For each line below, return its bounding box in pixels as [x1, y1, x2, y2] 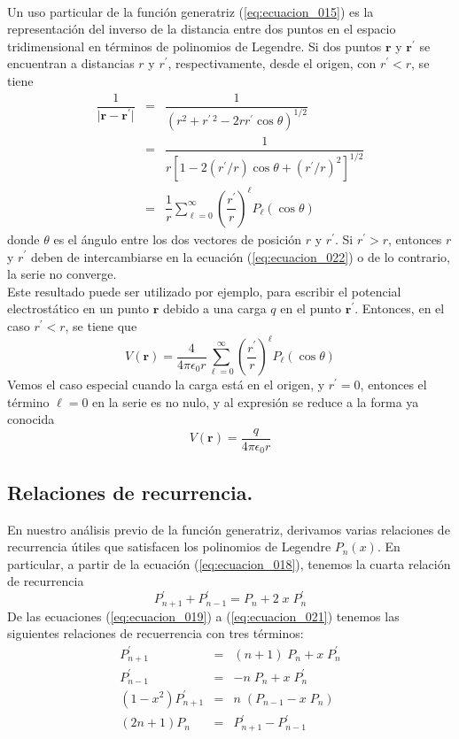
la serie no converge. [7, 265, 117, 283]
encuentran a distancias [7, 54, 135, 73]
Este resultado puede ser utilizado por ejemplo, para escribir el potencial [7, 281, 401, 300]
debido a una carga [162, 299, 267, 318]
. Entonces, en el [354, 299, 445, 318]
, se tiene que [65, 316, 137, 335]
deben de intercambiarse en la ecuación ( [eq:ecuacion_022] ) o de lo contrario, [30, 247, 451, 266]
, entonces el [360, 375, 427, 394]
